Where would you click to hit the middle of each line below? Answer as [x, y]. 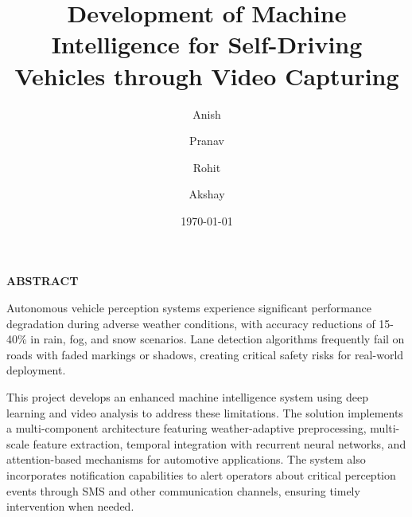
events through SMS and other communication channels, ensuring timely [183, 490]
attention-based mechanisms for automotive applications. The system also [186, 459]
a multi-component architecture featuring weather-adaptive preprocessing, [187, 428]
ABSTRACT [43, 281]
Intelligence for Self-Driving [207, 44]
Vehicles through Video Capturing [207, 75]
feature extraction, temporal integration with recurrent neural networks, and [220, 443]
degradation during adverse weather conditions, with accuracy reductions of [191, 323]
